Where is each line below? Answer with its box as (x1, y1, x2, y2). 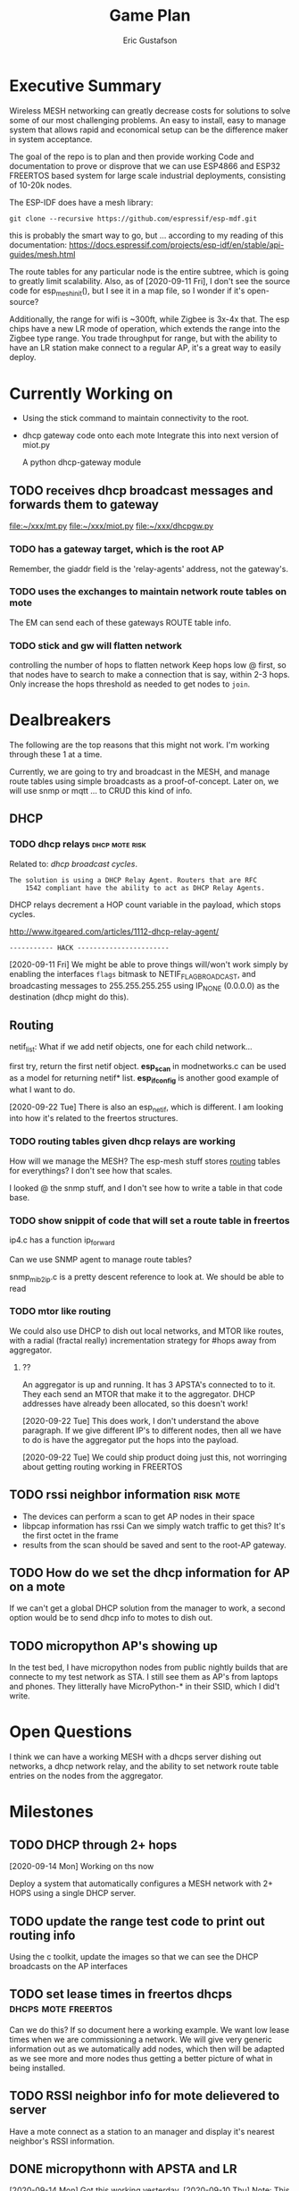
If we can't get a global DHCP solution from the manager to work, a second (9, 1603, 286, 1614)
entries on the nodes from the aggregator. (9, 1771, 163, 1782)
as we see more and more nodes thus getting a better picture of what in (9, 2052, 273, 2063)
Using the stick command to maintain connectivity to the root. (21, 413, 250, 424)
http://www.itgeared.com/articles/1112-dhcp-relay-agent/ (9, 926, 220, 937)
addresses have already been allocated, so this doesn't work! (21, 1398, 248, 1409)
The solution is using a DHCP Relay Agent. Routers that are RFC (9, 875, 257, 885)
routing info (9, 1927, 76, 1942)
